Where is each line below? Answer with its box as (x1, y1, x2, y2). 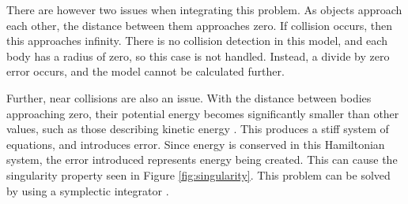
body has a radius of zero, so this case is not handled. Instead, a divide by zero (6, 47, 390, 64)
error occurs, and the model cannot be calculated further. (6, 63, 285, 80)
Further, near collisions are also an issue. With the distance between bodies (6, 89, 372, 106)
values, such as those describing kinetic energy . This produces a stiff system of (6, 121, 389, 137)
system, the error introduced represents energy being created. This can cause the (6, 151, 398, 168)
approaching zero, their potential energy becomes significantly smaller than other (6, 105, 399, 121)
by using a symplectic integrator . (6, 182, 169, 198)
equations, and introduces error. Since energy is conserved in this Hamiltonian (6, 135, 385, 152)
